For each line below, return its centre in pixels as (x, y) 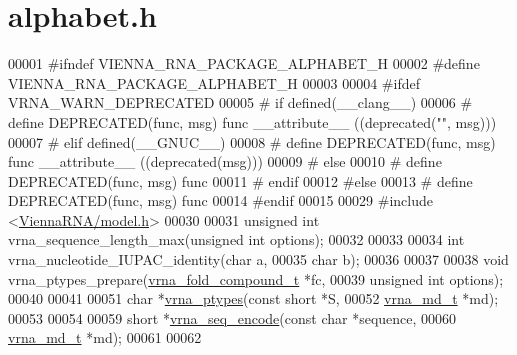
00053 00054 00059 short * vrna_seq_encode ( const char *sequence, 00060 (232, 317)
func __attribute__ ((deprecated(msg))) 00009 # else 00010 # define (225, 161)
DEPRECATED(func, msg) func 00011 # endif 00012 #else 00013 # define (240, 180)
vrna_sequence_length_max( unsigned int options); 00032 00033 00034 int (236, 239)
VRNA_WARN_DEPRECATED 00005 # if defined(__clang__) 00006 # (240, 102)
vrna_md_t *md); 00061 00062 (105, 337)
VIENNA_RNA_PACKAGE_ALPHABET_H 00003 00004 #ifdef (214, 82)
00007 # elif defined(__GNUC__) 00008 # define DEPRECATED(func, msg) (252, 141)
